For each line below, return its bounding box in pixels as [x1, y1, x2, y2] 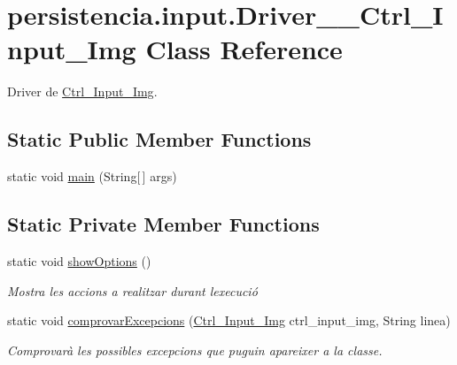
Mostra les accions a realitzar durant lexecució [7, 281, 258, 300]
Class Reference [145, 31, 343, 67]
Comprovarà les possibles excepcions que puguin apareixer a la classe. [7, 340, 383, 359]
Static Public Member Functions [7, 125, 312, 153]
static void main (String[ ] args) [7, 167, 177, 186]
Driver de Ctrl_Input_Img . [7, 82, 158, 101]
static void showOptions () [7, 251, 151, 270]
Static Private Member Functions [7, 210, 320, 238]
